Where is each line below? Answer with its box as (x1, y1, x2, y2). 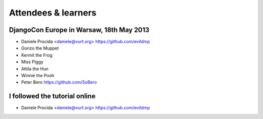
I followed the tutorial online (9, 92, 96, 101)
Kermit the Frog (21, 52, 53, 58)
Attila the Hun (21, 66, 49, 71)
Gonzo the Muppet (21, 45, 59, 51)
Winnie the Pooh (21, 73, 55, 79)
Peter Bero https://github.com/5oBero (21, 79, 97, 85)
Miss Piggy (21, 59, 44, 65)
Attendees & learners (9, 7, 97, 18)
